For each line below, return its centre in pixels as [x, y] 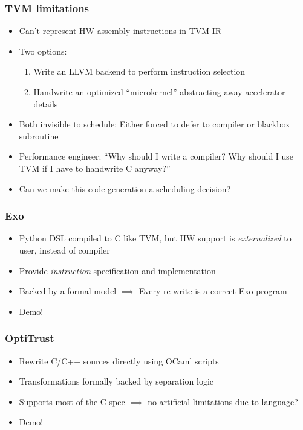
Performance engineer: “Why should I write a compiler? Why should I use [156, 156]
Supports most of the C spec [72, 401]
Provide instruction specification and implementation [117, 270]
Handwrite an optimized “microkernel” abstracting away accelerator [159, 92]
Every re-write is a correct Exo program [213, 291]
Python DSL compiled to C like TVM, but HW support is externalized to [155, 238]
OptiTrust [30, 338]
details [46, 103]
